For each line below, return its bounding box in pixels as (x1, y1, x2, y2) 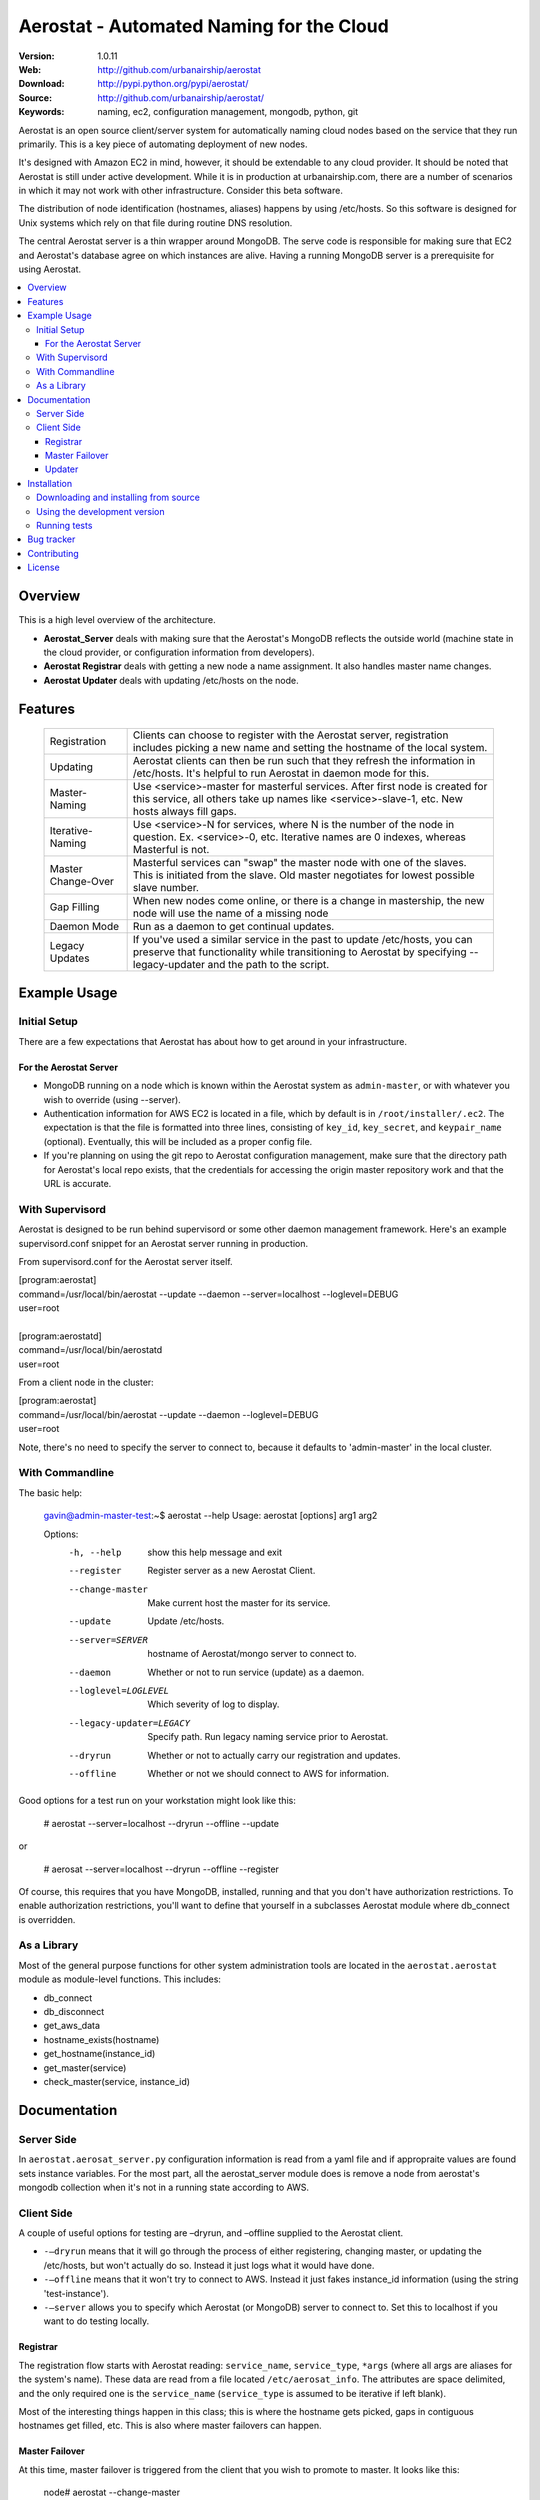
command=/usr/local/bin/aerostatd (18, 1344, 163, 1356)
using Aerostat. (18, 263, 82, 275)
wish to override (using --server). (43, 1093, 182, 1105)
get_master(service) (43, 2061, 127, 2074)
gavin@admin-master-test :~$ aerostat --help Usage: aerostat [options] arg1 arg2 (43, 1510, 378, 1522)
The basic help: (18, 1486, 83, 1499)
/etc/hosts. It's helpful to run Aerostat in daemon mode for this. (132, 766, 430, 780)
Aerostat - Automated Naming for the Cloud (18, 15, 389, 37)
